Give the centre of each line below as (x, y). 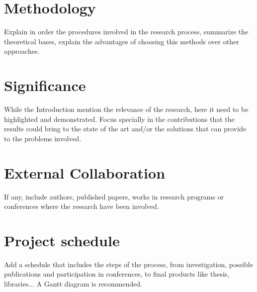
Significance (45, 85)
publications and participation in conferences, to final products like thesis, (117, 274)
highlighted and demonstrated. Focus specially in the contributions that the (119, 119)
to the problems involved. (43, 138)
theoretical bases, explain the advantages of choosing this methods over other (122, 41)
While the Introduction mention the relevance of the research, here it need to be (126, 109)
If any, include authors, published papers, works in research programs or (114, 196)
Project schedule (62, 240)
